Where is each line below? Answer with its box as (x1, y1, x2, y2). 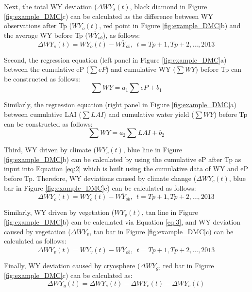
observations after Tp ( (4, 20, 72, 31)
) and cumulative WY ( (106, 64, 176, 74)
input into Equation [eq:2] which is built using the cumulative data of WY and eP (4, 163, 249, 174)
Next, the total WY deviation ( (4, 1, 97, 11)
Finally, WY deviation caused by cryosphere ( (4, 260, 140, 270)
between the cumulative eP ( (4, 64, 89, 74)
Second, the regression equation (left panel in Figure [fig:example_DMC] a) (4, 54, 227, 65)
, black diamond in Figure (130, 1, 207, 11)
